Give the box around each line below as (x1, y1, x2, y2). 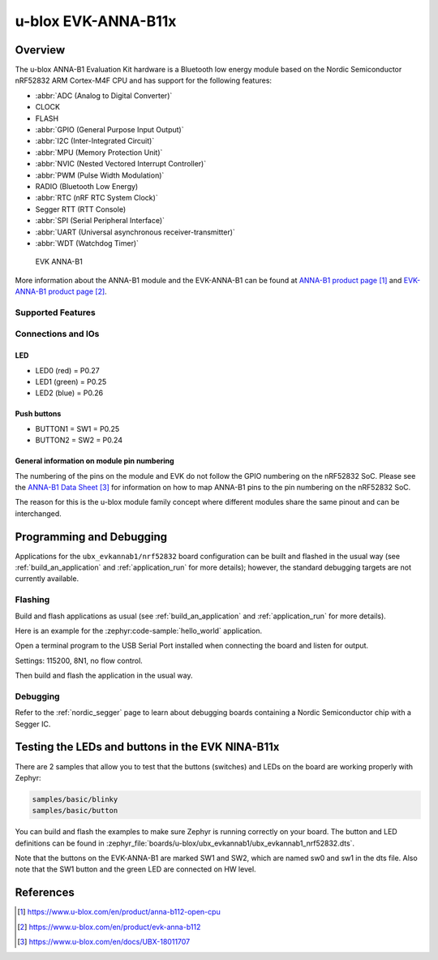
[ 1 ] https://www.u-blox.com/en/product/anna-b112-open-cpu (17, 907, 221, 917)
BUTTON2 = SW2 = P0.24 (35, 435, 123, 446)
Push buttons (15, 409, 62, 419)
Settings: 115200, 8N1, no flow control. (15, 656, 144, 665)
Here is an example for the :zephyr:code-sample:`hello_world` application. (15, 626, 263, 635)
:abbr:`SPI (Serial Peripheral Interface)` (35, 216, 165, 226)
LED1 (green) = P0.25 (35, 377, 107, 386)
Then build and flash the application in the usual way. (15, 670, 193, 681)
